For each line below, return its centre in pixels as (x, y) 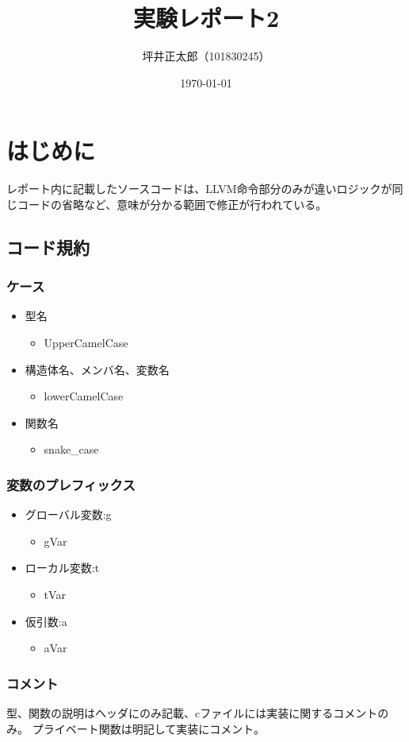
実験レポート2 (206, 18)
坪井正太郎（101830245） (206, 56)
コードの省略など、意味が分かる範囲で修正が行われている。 (172, 204)
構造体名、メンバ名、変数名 (97, 369)
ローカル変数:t (62, 568)
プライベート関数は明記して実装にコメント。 (148, 728)
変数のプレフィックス (71, 484)
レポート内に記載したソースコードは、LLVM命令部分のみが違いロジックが (199, 189)
